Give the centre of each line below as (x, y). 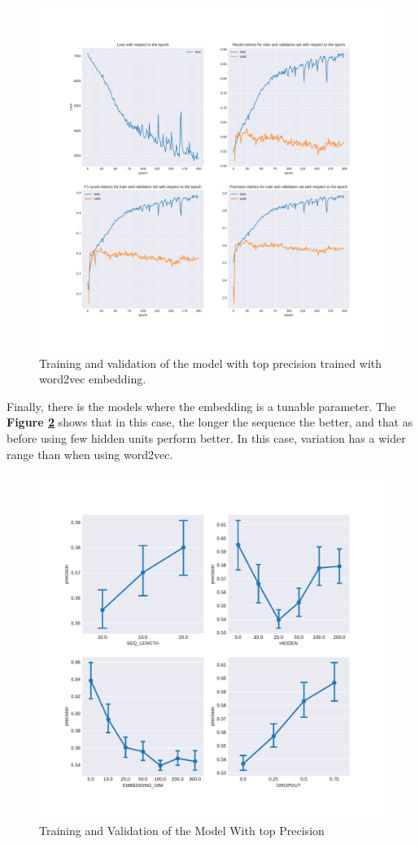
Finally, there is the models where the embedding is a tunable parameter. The (201, 406)
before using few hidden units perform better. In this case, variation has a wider (206, 437)
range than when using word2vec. (90, 454)
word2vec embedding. (93, 379)
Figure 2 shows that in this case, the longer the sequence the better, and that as (210, 422)
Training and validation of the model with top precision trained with (211, 363)
